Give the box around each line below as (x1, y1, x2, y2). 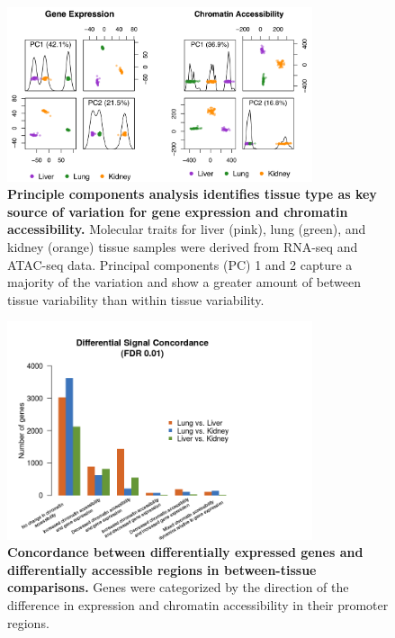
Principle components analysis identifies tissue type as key (7, 184, 377, 203)
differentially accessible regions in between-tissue (7, 560, 317, 579)
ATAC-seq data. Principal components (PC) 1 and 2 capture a (7, 255, 353, 274)
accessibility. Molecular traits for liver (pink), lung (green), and (7, 220, 366, 238)
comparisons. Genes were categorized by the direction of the (7, 578, 349, 597)
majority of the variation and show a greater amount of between (7, 273, 362, 292)
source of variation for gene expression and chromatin (7, 202, 348, 220)
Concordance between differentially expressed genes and (7, 543, 364, 562)
